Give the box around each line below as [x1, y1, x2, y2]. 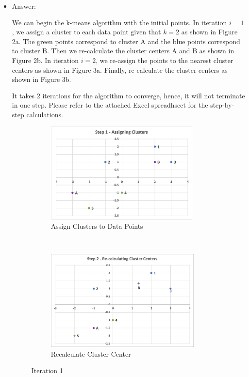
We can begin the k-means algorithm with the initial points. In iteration [12, 17, 227, 27]
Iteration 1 [31, 365, 63, 375]
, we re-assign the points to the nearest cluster [96, 55, 233, 65]
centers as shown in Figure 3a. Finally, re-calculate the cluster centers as [12, 64, 228, 75]
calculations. [26, 109, 63, 119]
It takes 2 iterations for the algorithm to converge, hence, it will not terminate [12, 90, 245, 100]
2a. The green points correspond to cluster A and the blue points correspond [12, 36, 240, 46]
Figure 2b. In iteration [12, 55, 79, 65]
